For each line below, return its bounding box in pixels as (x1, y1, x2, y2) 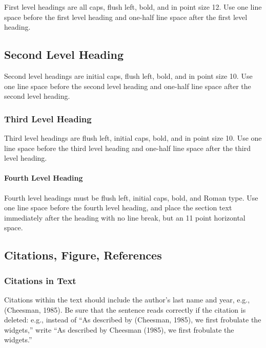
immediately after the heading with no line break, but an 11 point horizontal (4, 212, 245, 223)
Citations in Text (4, 274, 76, 287)
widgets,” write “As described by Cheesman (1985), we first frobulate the (4, 324, 234, 335)
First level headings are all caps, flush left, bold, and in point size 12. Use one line (4, 2, 262, 12)
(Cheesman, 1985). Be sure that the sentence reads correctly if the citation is (4, 304, 246, 315)
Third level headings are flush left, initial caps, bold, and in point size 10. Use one (4, 132, 262, 143)
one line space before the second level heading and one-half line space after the (4, 80, 251, 91)
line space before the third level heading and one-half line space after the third (4, 142, 251, 153)
